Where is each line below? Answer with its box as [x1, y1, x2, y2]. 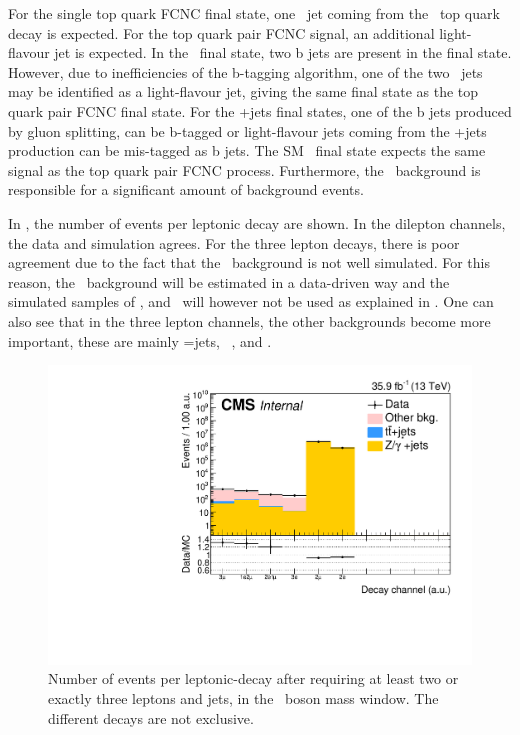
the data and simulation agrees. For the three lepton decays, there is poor [8, 232, 460, 253]
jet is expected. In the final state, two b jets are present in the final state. [54, 42, 512, 63]
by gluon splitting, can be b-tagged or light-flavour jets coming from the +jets [8, 120, 487, 141]
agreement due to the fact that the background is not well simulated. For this [8, 252, 490, 273]
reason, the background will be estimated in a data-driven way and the [8, 271, 450, 292]
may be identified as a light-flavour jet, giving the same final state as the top [8, 81, 479, 102]
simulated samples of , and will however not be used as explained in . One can [8, 291, 494, 312]
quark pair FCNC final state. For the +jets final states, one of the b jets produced [8, 100, 512, 121]
